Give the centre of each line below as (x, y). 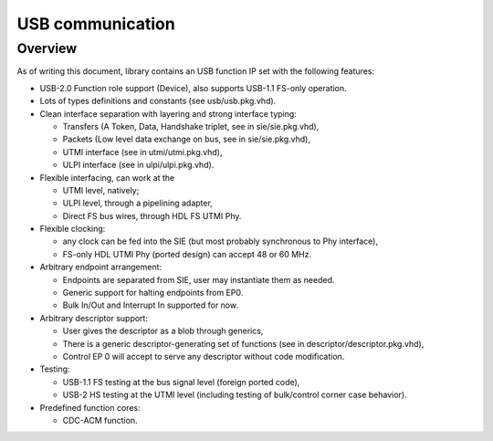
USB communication (96, 24)
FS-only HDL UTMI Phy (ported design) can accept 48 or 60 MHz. (187, 254)
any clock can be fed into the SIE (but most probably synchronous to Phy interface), (220, 241)
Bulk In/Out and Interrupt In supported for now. (151, 305)
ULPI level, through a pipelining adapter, (138, 203)
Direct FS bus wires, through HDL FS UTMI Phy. (152, 215)
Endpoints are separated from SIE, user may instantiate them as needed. (199, 279)
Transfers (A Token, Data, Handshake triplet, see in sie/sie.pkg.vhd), (191, 126)
